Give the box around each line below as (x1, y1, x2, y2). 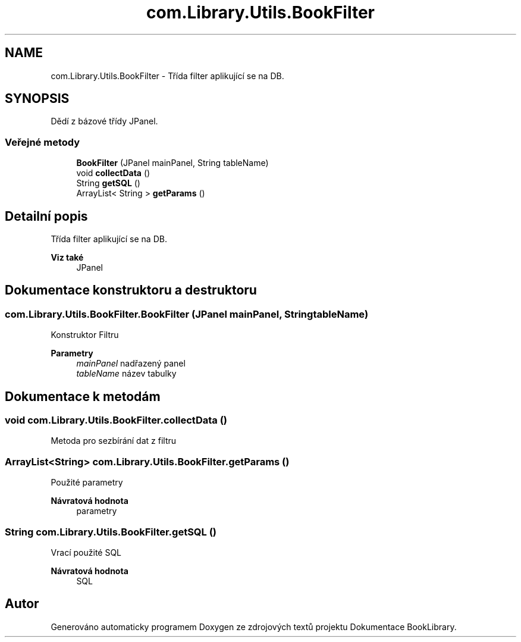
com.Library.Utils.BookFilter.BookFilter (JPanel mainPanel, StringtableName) (5, 308, 369, 320)
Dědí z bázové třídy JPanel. (51, 116, 158, 127)
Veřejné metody (5, 136, 80, 148)
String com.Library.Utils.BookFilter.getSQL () (5, 525, 217, 538)
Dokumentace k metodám (5, 389, 161, 404)
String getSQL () (76, 178, 140, 189)
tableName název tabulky (76, 368, 177, 379)
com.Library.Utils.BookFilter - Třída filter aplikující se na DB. (51, 70, 284, 81)
